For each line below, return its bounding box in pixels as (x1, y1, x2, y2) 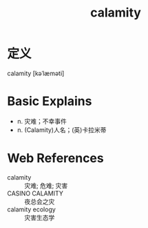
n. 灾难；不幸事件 (17, 117, 67, 125)
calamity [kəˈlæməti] (7, 69, 65, 77)
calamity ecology (7, 205, 56, 213)
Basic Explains (7, 93, 92, 109)
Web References (7, 151, 105, 167)
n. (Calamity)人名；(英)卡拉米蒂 (17, 126, 107, 134)
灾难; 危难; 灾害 (24, 181, 68, 189)
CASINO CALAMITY (7, 189, 63, 198)
